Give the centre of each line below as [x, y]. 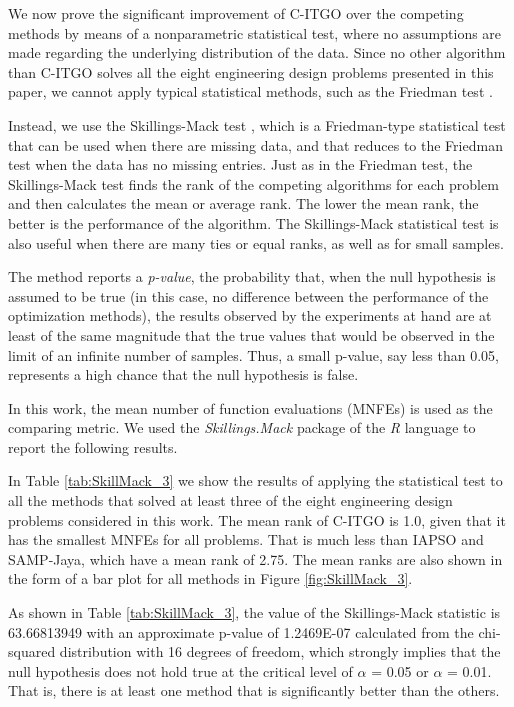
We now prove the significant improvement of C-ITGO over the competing [236, 13]
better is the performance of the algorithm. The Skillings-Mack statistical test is [253, 222]
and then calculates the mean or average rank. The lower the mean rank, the [243, 203]
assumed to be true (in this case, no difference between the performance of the [248, 295]
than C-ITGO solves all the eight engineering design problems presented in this [251, 71]
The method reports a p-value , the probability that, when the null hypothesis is [252, 276]
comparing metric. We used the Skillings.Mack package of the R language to [242, 427]
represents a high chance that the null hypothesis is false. [183, 374]
